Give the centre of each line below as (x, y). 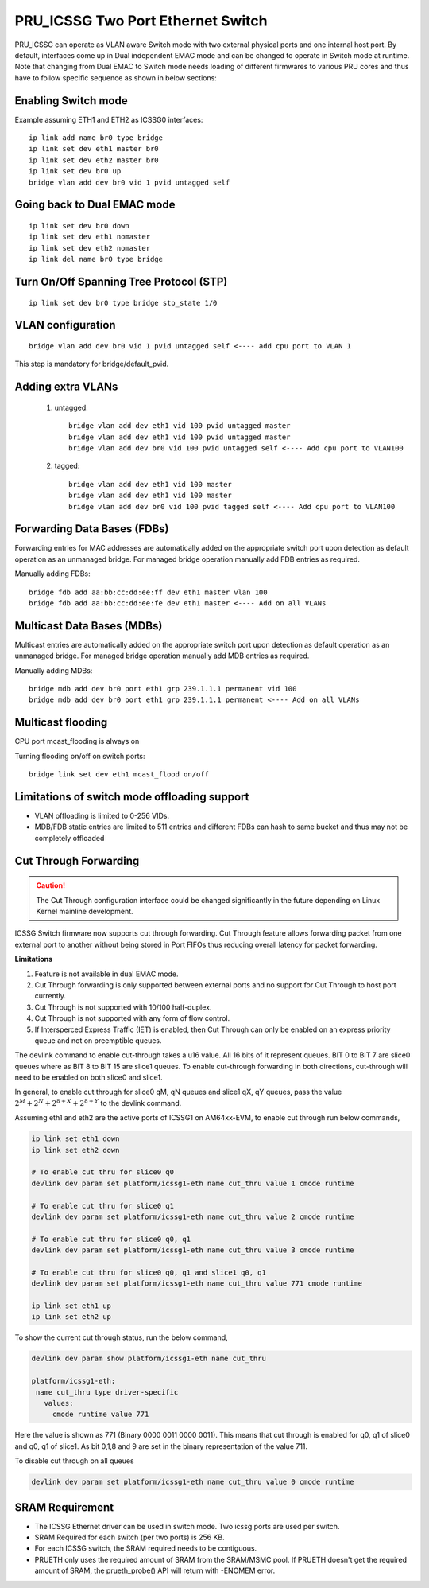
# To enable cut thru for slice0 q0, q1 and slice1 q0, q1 (149, 1272)
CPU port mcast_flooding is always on (77, 741)
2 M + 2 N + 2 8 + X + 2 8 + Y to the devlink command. (98, 1103)
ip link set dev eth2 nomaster (90, 248)
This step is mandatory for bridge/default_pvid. (92, 364)
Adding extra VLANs (66, 387)
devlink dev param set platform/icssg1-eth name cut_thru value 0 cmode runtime (193, 1482)
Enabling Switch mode (71, 101)
